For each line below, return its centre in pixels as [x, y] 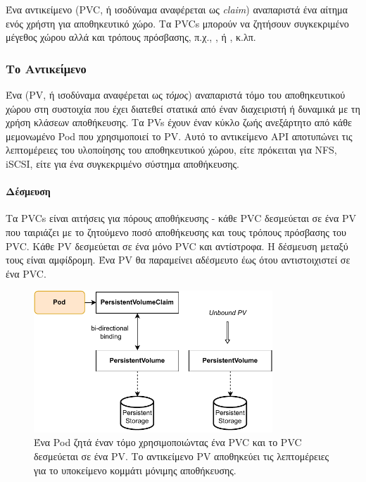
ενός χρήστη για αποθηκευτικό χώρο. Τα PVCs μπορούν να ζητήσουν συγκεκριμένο [177, 23]
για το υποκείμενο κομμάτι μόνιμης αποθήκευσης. [135, 470]
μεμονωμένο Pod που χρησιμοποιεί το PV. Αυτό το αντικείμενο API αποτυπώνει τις [179, 136]
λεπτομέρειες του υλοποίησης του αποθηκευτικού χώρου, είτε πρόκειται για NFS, [171, 150]
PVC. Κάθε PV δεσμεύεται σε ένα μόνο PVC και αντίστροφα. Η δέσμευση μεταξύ [177, 246]
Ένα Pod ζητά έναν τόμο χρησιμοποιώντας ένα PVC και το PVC [168, 442]
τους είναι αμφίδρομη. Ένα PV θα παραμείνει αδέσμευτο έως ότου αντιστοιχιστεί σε [178, 260]
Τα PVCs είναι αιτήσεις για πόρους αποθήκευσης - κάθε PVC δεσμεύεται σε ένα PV [181, 218]
